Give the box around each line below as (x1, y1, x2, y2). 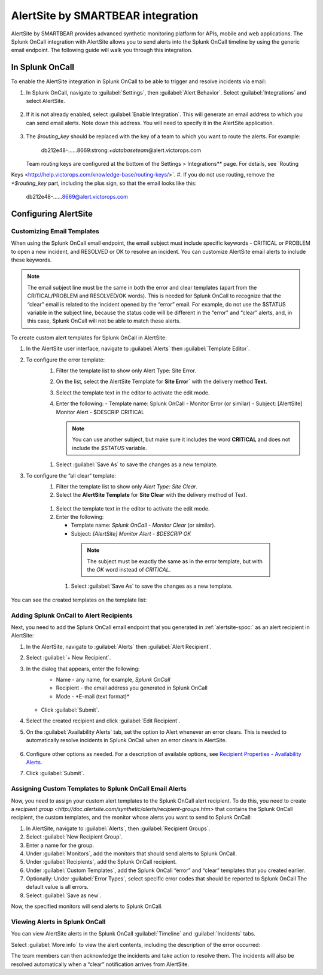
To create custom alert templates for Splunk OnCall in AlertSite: (11, 334, 167, 341)
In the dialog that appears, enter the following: (26, 665, 140, 672)
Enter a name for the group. (26, 842, 95, 849)
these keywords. (11, 256, 52, 263)
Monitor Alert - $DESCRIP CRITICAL (56, 408, 145, 415)
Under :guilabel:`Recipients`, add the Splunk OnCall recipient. (26, 858, 177, 865)
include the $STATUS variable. (72, 444, 148, 451)
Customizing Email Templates (11, 227, 100, 235)
